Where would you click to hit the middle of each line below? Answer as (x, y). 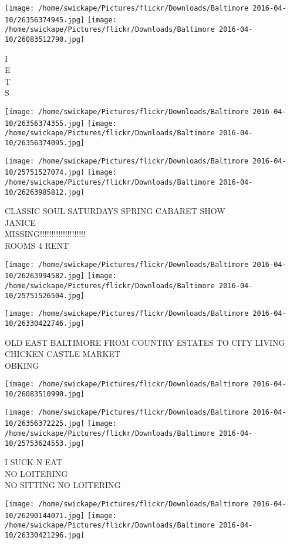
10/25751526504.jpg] (45, 296)
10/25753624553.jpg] (45, 443)
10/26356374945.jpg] (45, 20)
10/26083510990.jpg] (45, 394)
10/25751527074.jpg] (45, 173)
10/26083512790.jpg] (45, 39)
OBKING (22, 365)
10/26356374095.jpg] (45, 143)
